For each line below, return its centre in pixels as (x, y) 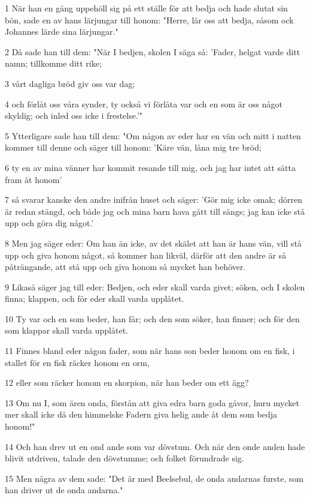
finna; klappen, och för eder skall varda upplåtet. (95, 298)
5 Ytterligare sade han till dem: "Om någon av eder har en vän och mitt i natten (153, 135)
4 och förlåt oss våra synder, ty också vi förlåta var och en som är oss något (144, 103)
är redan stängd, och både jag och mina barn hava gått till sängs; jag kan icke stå (155, 211)
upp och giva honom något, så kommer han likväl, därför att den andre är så (146, 255)
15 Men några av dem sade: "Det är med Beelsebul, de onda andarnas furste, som (154, 478)
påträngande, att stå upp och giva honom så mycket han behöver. (125, 267)
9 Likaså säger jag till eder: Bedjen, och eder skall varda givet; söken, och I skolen (155, 286)
